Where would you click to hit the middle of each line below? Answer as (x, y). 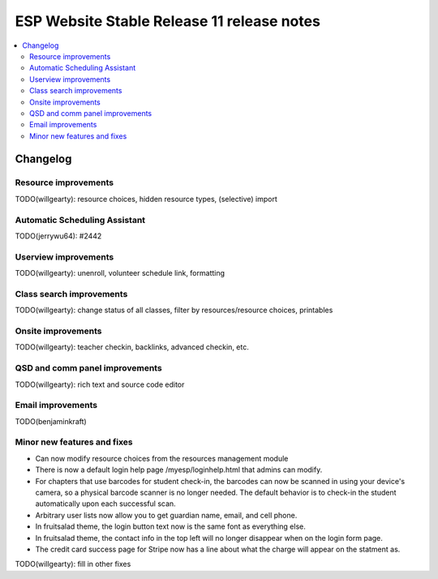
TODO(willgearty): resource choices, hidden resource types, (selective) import (146, 199)
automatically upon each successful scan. (105, 504)
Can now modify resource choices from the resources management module (162, 458)
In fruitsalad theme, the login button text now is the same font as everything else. (170, 526)
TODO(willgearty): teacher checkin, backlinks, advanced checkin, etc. (132, 347)
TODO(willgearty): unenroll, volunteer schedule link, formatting (120, 273)
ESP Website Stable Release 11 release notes (167, 21)
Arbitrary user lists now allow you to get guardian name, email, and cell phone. (166, 515)
